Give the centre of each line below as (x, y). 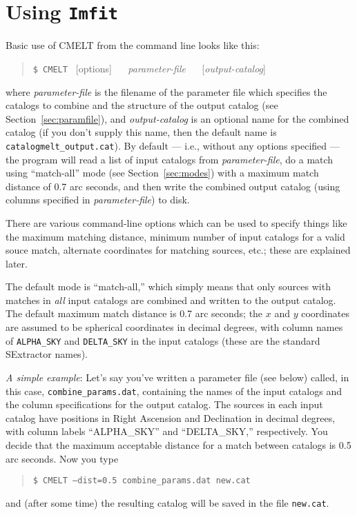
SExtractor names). (47, 354)
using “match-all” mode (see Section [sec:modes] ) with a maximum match (162, 173)
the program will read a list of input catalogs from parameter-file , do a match (170, 159)
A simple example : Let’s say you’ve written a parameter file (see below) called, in (177, 377)
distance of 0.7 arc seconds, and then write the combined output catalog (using (173, 186)
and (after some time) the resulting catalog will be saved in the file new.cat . (167, 502)
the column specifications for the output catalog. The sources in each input (164, 404)
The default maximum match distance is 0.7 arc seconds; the (134, 313)
